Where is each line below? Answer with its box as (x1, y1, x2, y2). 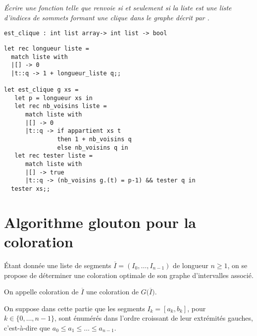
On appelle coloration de (4, 286, 79, 297)
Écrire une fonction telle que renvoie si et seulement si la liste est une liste (4, 2, 232, 12)
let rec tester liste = (14, 152, 93, 160)
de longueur (173, 260, 208, 270)
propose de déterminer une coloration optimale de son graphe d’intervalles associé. (4, 270, 254, 280)
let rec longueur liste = (4, 45, 89, 52)
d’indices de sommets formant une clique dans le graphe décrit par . (4, 12, 209, 22)
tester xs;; (11, 185, 51, 192)
